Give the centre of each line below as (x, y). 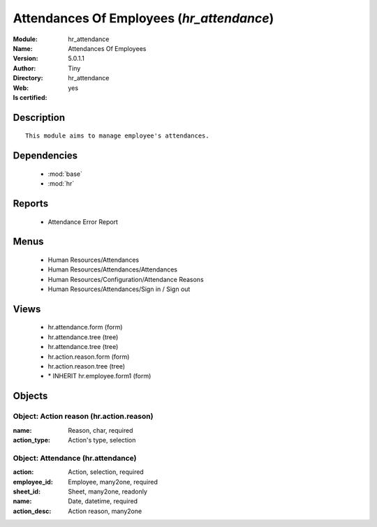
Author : (24, 68)
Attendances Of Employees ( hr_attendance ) (143, 18)
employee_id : (33, 482)
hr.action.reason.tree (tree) (87, 366)
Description (39, 118)
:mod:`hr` (61, 184)
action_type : (31, 440)
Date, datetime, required (103, 501)
